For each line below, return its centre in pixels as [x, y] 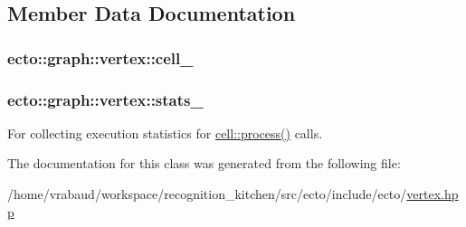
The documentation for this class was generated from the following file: [204, 163]
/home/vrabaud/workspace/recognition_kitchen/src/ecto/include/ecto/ [207, 194]
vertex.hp [433, 194]
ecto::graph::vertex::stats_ [105, 99]
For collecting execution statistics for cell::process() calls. [165, 132]
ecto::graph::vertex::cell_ [100, 57]
